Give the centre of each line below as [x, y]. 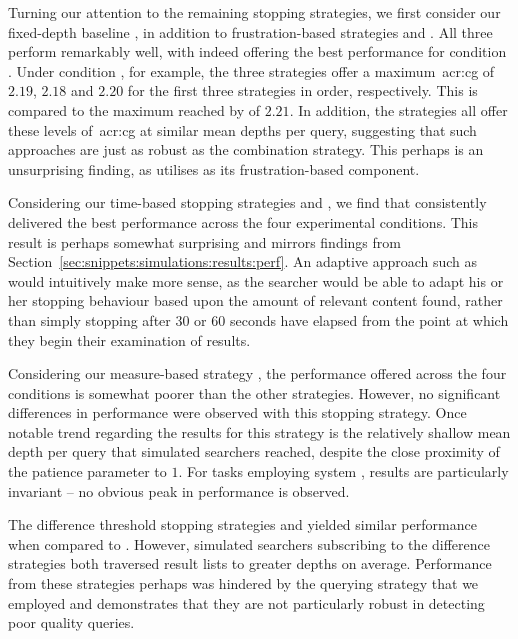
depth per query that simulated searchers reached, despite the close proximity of [254, 451]
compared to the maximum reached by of [134, 109]
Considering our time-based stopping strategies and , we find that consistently [247, 202]
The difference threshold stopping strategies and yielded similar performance [242, 524]
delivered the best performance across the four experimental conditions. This [243, 221]
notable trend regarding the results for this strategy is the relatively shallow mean [259, 431]
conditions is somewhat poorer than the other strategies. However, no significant [254, 392]
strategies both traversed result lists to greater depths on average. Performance [250, 563]
